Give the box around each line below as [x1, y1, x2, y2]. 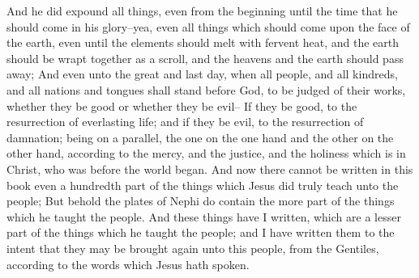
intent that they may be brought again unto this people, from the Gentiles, [6, 239, 379, 256]
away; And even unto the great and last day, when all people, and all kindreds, [6, 65, 398, 82]
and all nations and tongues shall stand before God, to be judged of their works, [6, 81, 406, 98]
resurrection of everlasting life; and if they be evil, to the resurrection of [6, 113, 364, 130]
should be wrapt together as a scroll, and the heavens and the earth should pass [6, 49, 404, 66]
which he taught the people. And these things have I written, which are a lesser [6, 208, 401, 225]
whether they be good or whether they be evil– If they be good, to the [6, 97, 357, 114]
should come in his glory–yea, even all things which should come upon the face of [6, 18, 410, 35]
